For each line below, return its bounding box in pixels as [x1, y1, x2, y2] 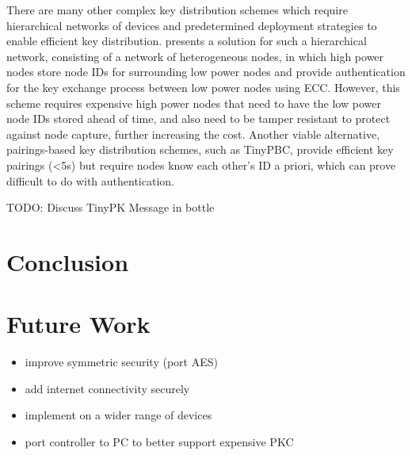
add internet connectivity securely [25, 380, 190, 396]
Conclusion [6, 245, 129, 277]
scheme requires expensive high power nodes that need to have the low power [6, 94, 381, 111]
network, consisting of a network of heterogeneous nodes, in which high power [6, 48, 384, 64]
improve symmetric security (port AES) [25, 354, 218, 370]
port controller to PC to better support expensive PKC [25, 434, 294, 449]
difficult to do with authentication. [6, 172, 174, 189]
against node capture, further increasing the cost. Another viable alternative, [6, 125, 380, 142]
